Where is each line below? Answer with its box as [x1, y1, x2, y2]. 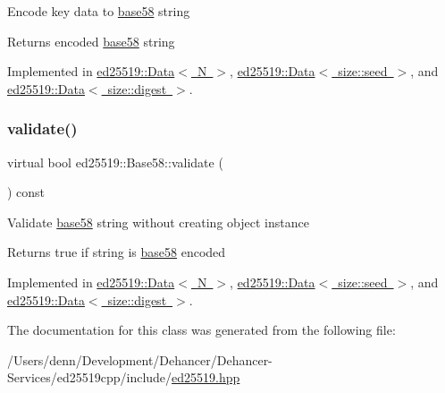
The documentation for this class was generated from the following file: [7, 320, 396, 339]
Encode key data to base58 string [7, 2, 190, 20]
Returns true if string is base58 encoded [7, 243, 226, 261]
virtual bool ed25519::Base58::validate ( [7, 152, 223, 171]
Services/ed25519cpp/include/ [7, 368, 172, 387]
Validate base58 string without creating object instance [7, 212, 309, 231]
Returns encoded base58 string [7, 31, 175, 50]
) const [7, 183, 46, 201]
